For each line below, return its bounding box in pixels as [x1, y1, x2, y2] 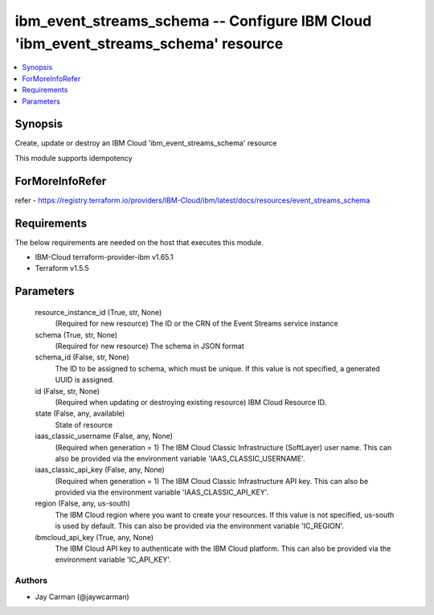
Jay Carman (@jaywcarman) [35, 592, 130, 601]
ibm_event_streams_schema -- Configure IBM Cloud [14, 12, 372, 30]
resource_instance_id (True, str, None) [35, 307, 162, 317]
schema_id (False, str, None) [35, 352, 130, 362]
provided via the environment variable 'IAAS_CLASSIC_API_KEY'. [55, 487, 269, 498]
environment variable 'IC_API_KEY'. [55, 555, 172, 564]
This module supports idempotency [14, 153, 133, 162]
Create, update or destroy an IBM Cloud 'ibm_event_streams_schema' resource [14, 138, 277, 148]
